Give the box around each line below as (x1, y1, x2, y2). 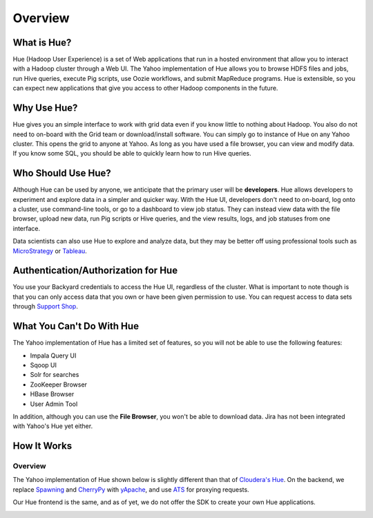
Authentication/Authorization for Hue (12, 265, 178, 277)
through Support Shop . (12, 302, 79, 311)
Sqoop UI (30, 360, 57, 369)
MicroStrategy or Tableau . (12, 246, 88, 255)
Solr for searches (30, 371, 79, 379)
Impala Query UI (30, 351, 77, 360)
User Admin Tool (30, 400, 78, 408)
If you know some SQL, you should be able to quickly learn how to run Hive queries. (12, 149, 251, 158)
